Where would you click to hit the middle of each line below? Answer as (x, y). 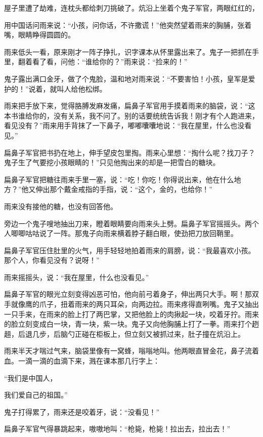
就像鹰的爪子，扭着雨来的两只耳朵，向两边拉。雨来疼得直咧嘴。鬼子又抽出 (135, 304)
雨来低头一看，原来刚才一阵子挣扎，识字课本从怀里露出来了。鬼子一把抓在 (128, 51)
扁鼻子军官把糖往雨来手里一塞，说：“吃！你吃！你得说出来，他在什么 (119, 179)
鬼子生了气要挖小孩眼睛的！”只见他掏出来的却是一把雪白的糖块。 (112, 162)
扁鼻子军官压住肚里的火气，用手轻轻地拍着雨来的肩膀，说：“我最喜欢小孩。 (130, 250)
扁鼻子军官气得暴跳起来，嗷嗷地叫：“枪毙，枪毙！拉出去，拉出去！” (117, 429)
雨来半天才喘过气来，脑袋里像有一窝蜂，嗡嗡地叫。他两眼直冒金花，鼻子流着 (131, 351)
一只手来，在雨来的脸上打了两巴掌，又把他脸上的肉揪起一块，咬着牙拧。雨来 (131, 314)
